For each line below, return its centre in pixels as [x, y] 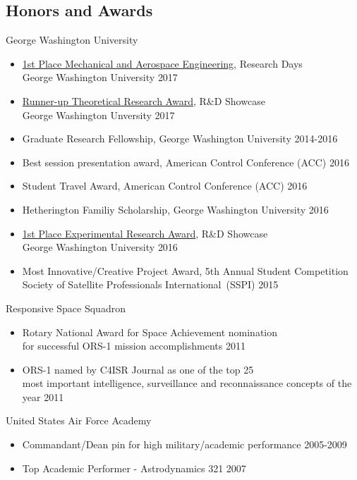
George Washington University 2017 [100, 77]
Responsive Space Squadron [66, 308]
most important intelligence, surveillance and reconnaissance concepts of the [187, 383]
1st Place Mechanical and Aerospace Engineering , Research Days [162, 63]
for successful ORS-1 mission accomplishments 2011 [134, 346]
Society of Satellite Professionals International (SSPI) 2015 [150, 284]
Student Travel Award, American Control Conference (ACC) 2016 [165, 186]
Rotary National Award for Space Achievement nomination [150, 332]
